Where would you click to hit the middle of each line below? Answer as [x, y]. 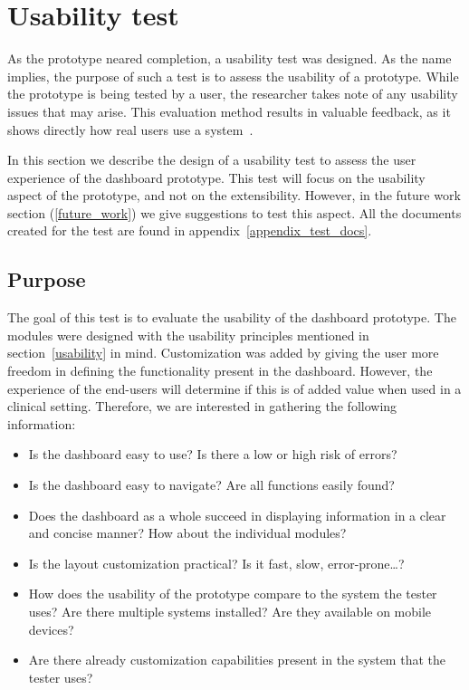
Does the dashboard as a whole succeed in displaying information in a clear [237, 515]
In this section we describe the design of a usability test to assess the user [212, 160]
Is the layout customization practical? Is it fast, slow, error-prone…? [216, 563]
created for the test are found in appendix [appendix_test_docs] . [190, 230]
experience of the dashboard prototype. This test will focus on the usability [216, 177]
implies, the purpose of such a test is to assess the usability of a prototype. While [233, 76]
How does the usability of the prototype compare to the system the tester [233, 594]
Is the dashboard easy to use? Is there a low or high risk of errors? [213, 454]
